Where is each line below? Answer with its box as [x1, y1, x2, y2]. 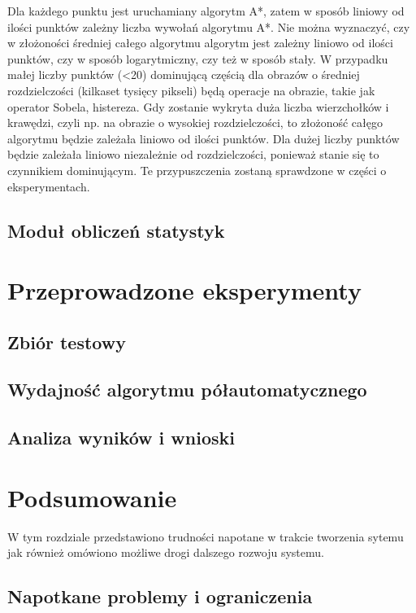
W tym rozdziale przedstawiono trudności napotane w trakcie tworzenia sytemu [7, 528, 404, 545]
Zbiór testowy [7, 329, 126, 354]
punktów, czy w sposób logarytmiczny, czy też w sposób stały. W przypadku [7, 50, 388, 67]
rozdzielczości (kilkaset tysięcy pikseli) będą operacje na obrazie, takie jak [7, 81, 375, 99]
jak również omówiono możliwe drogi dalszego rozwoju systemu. [7, 544, 324, 561]
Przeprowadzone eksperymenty [7, 274, 362, 307]
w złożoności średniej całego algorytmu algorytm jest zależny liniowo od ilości [7, 34, 393, 51]
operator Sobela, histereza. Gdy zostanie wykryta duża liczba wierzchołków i [7, 98, 389, 115]
